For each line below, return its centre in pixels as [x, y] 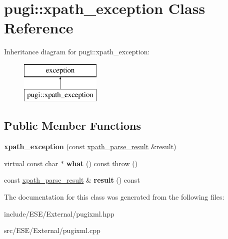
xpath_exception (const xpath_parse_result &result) [90, 146]
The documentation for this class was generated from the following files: [114, 197]
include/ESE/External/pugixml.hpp [59, 213]
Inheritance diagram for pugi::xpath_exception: [77, 52]
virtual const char [31, 163]
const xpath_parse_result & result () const [72, 180]
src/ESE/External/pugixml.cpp [52, 230]
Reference [39, 28]
